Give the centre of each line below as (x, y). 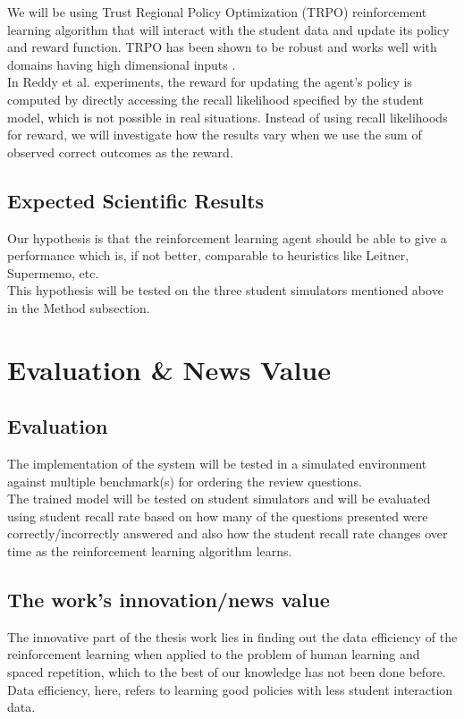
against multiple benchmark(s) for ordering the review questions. (185, 481)
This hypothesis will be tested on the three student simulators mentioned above (225, 290)
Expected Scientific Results (136, 200)
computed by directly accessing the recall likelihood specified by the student (215, 99)
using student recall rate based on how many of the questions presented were (218, 516)
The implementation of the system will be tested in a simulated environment (217, 464)
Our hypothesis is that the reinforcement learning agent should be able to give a (227, 237)
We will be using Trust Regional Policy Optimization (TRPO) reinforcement (217, 12)
